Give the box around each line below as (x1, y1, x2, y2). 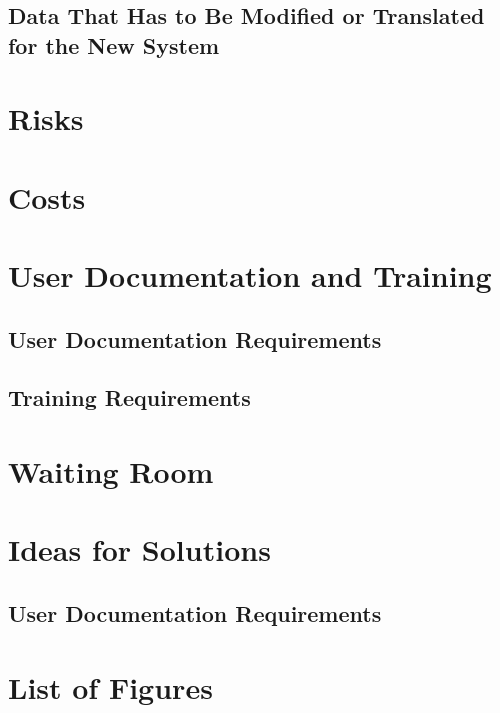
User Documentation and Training (8, 255, 492, 296)
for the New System (8, 29, 220, 60)
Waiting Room (8, 451, 214, 492)
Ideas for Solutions (8, 529, 271, 570)
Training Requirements (8, 382, 251, 413)
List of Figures (8, 666, 213, 707)
